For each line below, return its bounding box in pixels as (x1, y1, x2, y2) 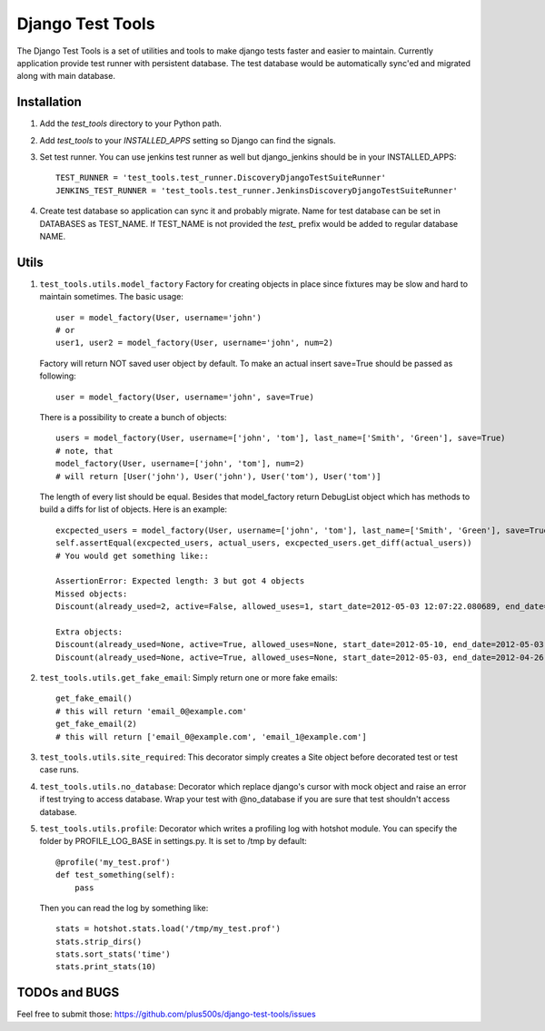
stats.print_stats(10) (55, 962, 157, 972)
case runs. (39, 764, 79, 775)
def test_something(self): (55, 869, 176, 880)
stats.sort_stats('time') (55, 949, 172, 959)
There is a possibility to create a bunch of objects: (39, 412, 227, 422)
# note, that (55, 446, 114, 456)
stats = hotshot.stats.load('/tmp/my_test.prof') (55, 924, 282, 934)
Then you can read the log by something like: (39, 902, 209, 913)
